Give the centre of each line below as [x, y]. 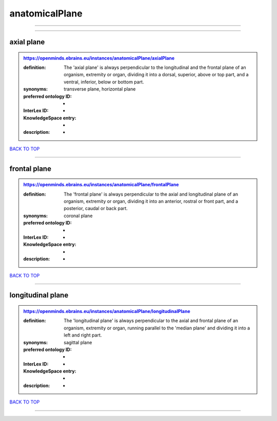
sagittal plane [78, 342]
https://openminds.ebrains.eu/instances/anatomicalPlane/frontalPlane [101, 185]
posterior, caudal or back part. [96, 208]
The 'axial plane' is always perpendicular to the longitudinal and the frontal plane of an [155, 67]
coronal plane [78, 216]
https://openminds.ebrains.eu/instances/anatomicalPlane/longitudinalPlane [107, 311]
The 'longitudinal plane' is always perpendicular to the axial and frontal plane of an [151, 321]
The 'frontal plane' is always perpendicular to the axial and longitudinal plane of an [151, 194]
